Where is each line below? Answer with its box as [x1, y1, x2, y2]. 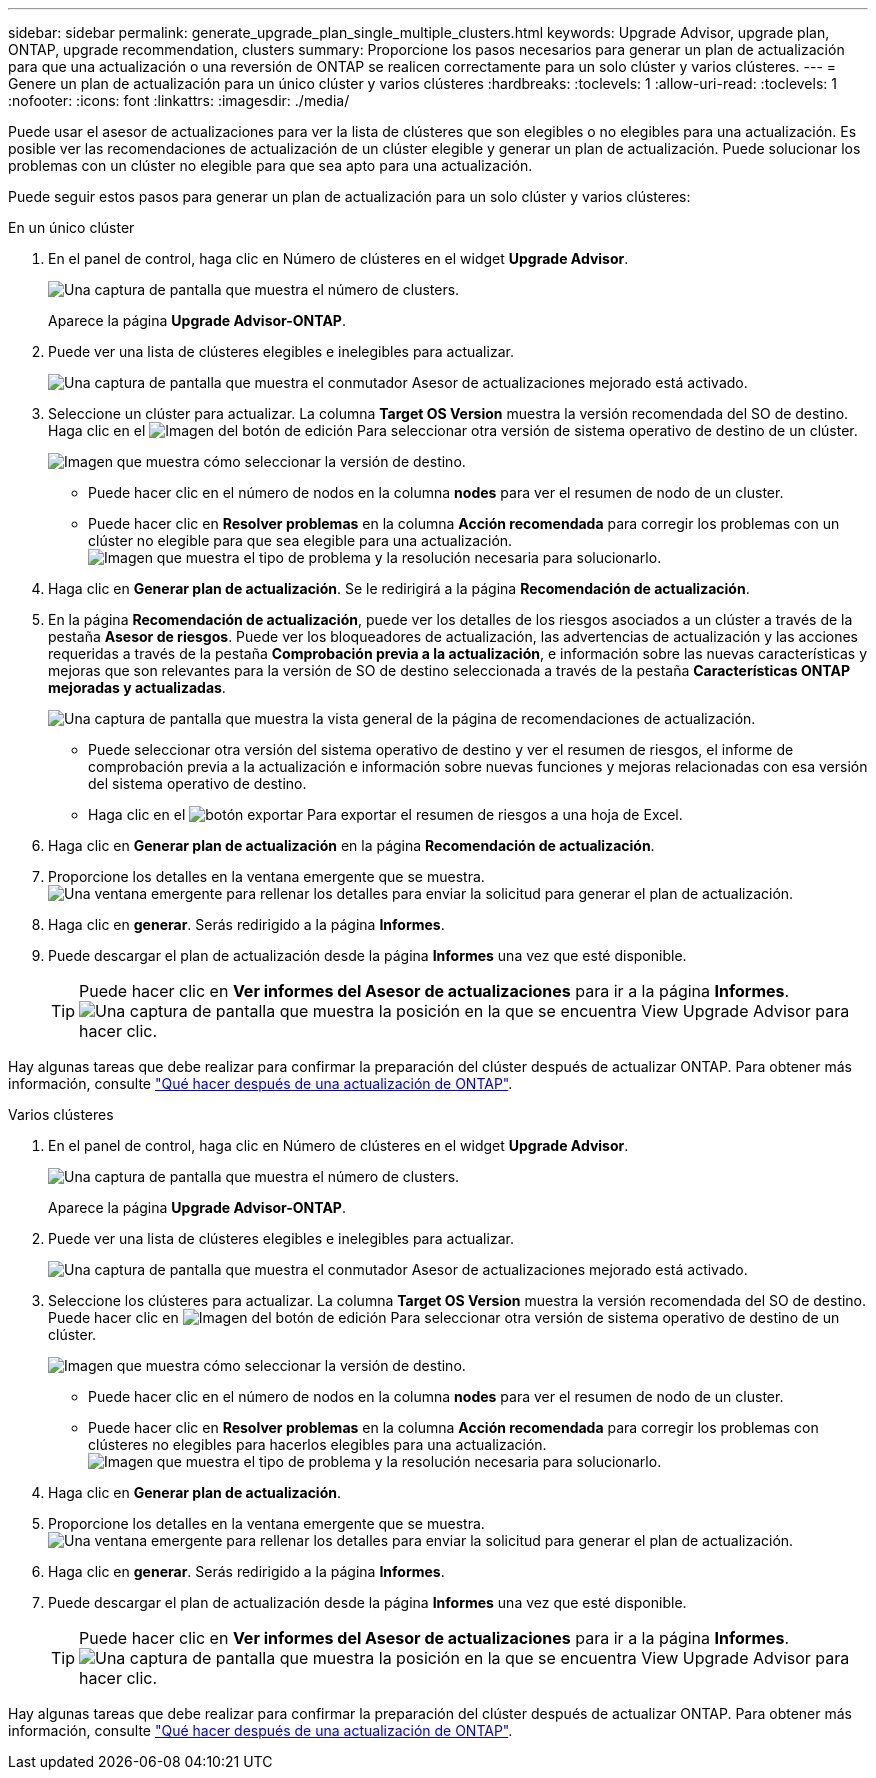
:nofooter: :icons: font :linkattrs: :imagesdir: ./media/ [8, 92, 350, 109]
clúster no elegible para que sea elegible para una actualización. [88, 532, 513, 549]
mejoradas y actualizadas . [48, 679, 226, 696]
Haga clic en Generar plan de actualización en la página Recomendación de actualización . [48, 837, 655, 854]
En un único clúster [8, 219, 135, 236]
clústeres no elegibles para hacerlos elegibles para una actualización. [88, 1436, 547, 1453]
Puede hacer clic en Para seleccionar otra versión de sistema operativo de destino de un [48, 1309, 840, 1326]
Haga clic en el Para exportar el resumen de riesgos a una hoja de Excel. [88, 806, 683, 823]
